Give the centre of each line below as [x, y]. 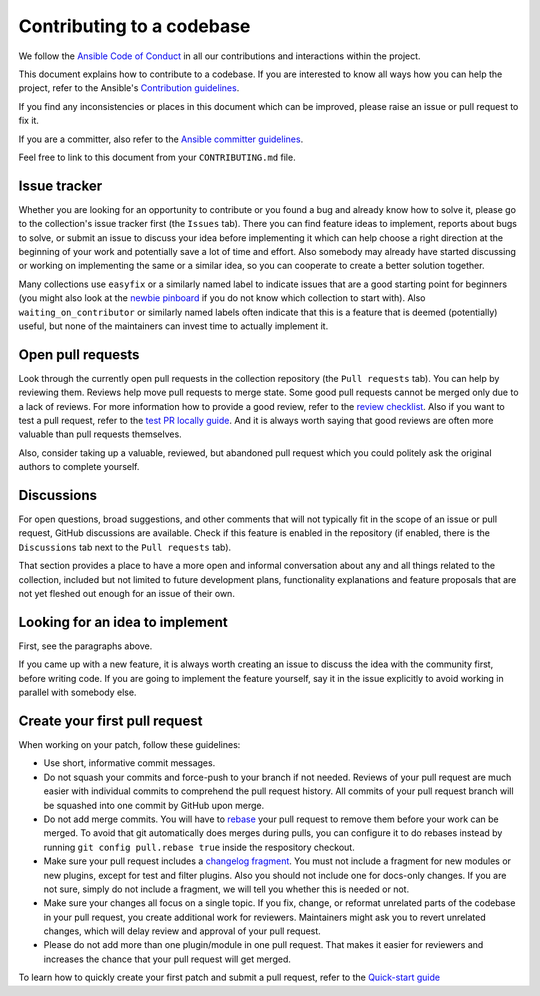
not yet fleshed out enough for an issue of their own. [126, 594]
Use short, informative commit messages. [129, 763]
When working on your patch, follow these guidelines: [129, 745]
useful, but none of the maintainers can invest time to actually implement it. [173, 326]
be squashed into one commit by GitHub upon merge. [154, 805]
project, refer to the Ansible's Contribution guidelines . [129, 88]
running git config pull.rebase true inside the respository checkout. [199, 847]
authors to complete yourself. [79, 467]
